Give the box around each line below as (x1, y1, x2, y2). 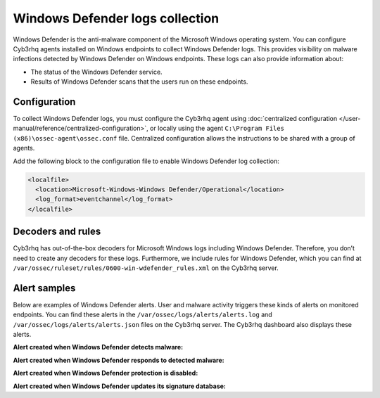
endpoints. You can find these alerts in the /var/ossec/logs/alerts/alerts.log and (13, 310, 272, 319)
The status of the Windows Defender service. (30, 68, 163, 76)
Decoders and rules (13, 226, 101, 238)
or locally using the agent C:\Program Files (150, 124, 285, 133)
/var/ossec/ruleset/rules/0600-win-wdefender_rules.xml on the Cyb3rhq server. (13, 264, 279, 272)
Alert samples (13, 282, 76, 294)
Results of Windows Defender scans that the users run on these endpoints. (30, 77, 248, 86)
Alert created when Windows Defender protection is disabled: (13, 369, 198, 378)
